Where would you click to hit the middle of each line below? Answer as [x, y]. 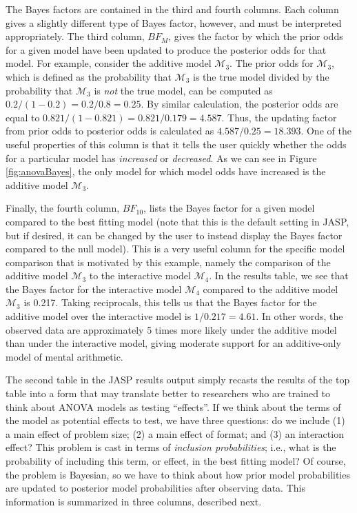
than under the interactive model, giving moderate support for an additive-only [173, 343]
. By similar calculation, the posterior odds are [239, 104]
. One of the [326, 131]
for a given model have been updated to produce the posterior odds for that [166, 49]
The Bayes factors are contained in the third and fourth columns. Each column [172, 9]
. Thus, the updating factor [279, 117]
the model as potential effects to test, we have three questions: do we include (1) [175, 420]
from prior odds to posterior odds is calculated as [110, 131]
